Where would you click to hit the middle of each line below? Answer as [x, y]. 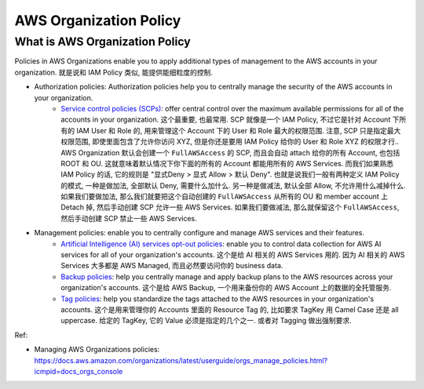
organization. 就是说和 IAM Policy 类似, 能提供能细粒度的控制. [114, 72]
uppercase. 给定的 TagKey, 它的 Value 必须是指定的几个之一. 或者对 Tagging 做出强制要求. [207, 321]
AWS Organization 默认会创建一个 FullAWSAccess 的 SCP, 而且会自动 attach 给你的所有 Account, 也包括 [230, 152]
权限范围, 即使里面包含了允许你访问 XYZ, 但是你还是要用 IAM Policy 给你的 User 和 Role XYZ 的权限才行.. [230, 142]
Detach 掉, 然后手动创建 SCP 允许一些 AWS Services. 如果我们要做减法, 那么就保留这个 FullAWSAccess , [230, 207]
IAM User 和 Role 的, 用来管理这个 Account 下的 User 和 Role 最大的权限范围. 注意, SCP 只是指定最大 [238, 130]
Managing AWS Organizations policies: [97, 350]
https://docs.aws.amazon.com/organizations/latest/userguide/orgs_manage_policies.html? [181, 360]
